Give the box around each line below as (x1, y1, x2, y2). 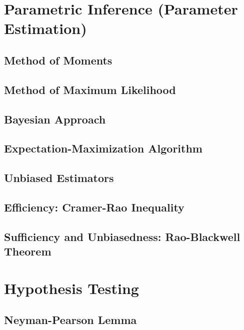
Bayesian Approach (4, 111, 106, 126)
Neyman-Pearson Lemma (4, 312, 137, 327)
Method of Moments (4, 52, 112, 67)
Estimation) (4, 18, 87, 38)
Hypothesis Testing (4, 277, 139, 298)
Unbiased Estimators (4, 170, 114, 185)
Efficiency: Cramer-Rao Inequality (4, 199, 184, 214)
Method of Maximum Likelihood (4, 81, 176, 97)
